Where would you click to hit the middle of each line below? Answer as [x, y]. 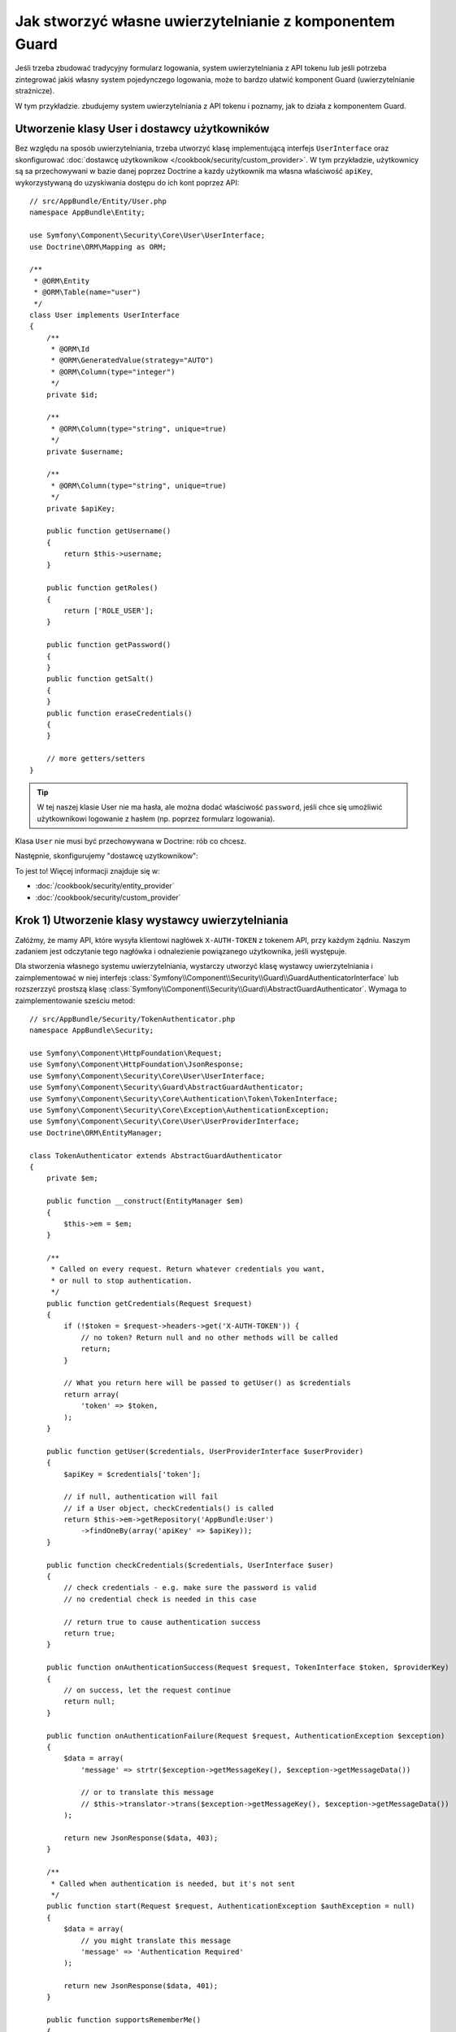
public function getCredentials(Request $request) [149, 1303]
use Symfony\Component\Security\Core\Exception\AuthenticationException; [180, 1110]
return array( [92, 1394]
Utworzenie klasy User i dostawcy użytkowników [142, 129]
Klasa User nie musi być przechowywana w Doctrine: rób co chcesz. [131, 841]
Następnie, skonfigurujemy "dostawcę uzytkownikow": [106, 856]
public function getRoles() [102, 588]
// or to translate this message [148, 1793]
